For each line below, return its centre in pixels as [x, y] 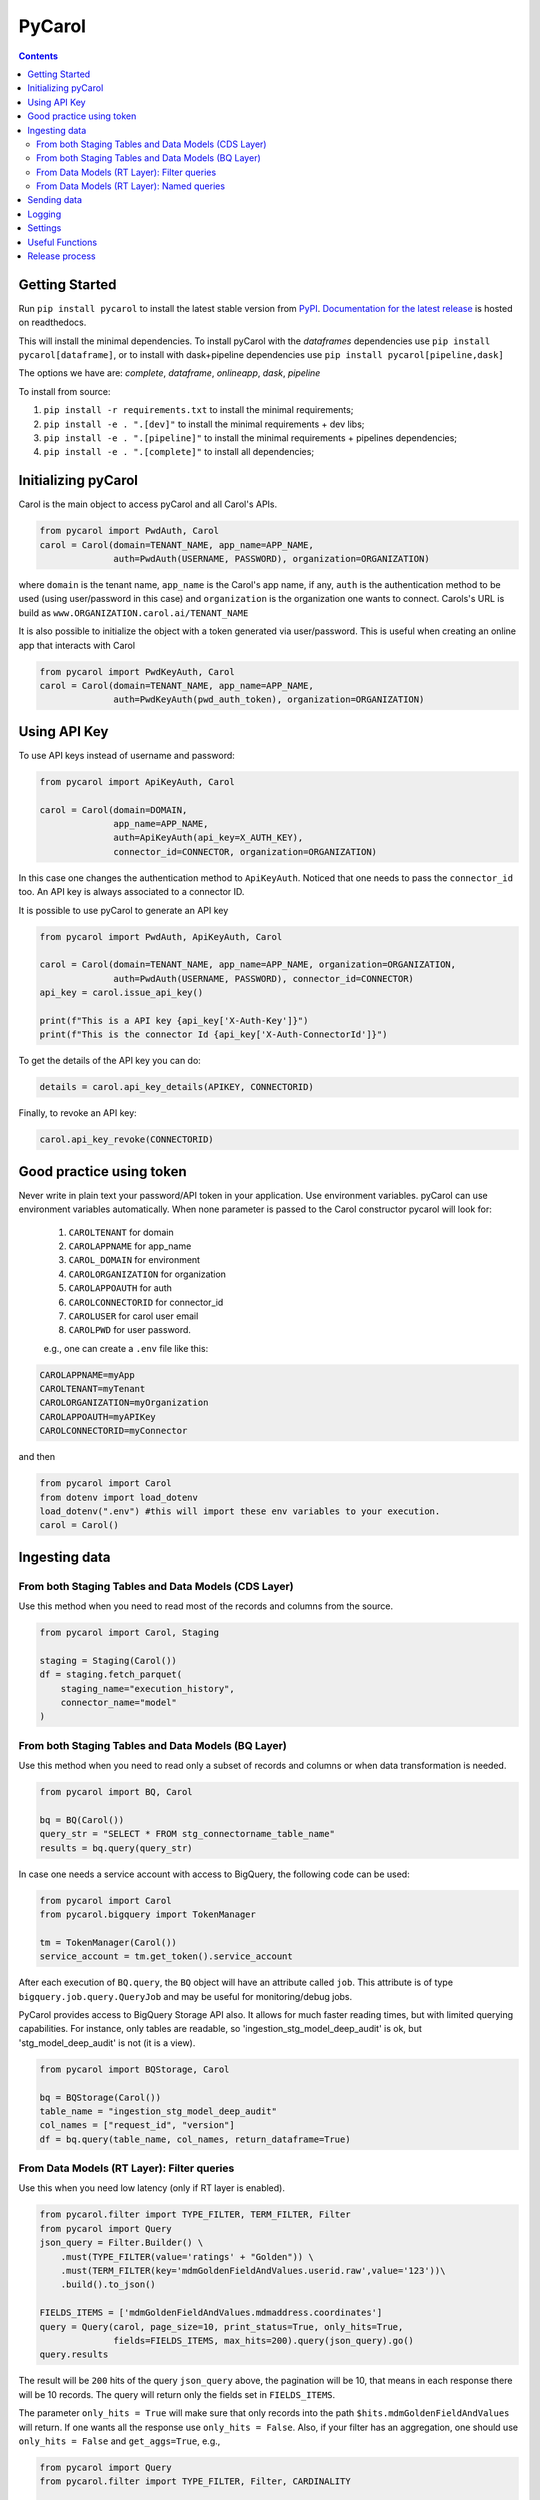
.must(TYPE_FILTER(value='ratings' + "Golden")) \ [187, 2256]
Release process [61, 256]
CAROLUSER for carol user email [133, 1316]
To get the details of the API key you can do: [110, 1061]
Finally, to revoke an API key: [77, 1113]
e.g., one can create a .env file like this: [126, 1348]
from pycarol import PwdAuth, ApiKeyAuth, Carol [161, 936]
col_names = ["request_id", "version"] [137, 2125]
